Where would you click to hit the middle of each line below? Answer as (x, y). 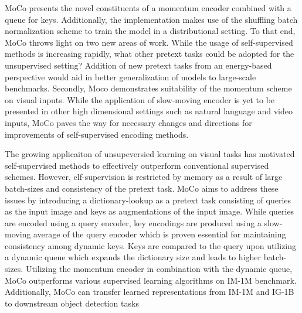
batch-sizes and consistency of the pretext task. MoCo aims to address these (142, 188)
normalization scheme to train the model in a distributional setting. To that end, (150, 31)
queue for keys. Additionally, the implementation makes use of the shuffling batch (151, 19)
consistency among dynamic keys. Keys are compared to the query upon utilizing (151, 245)
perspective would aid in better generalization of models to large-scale (130, 76)
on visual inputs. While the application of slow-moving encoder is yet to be (140, 99)
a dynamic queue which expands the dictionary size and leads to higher (133, 257)
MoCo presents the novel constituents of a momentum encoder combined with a (148, 8)
